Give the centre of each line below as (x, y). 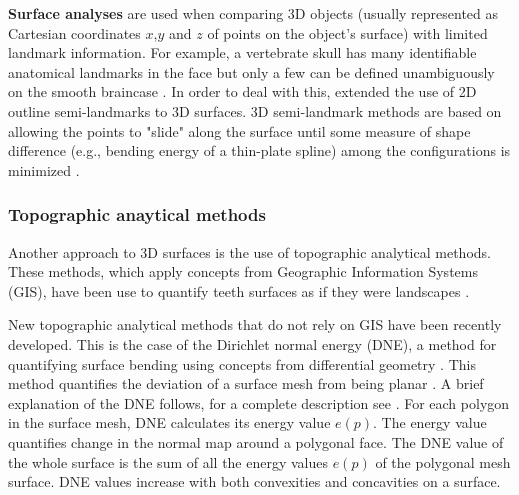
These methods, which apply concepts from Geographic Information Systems (243, 271)
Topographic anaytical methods (137, 214)
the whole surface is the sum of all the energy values (168, 461)
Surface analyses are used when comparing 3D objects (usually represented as (253, 13)
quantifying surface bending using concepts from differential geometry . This (242, 363)
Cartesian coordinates (74, 32)
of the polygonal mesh (443, 461)
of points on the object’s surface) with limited (347, 32)
